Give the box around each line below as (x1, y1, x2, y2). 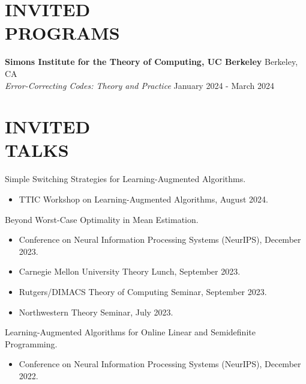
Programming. (5, 337, 58, 350)
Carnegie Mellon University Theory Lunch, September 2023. (19, 265, 241, 278)
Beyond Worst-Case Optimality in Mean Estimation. (5, 213, 199, 225)
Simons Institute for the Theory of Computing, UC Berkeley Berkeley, (5, 55, 298, 68)
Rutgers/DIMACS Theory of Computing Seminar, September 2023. (19, 285, 267, 297)
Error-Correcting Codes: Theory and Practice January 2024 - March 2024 (5, 79, 275, 91)
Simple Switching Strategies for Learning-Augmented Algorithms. (5, 172, 246, 185)
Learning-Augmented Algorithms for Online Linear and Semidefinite (5, 326, 256, 338)
